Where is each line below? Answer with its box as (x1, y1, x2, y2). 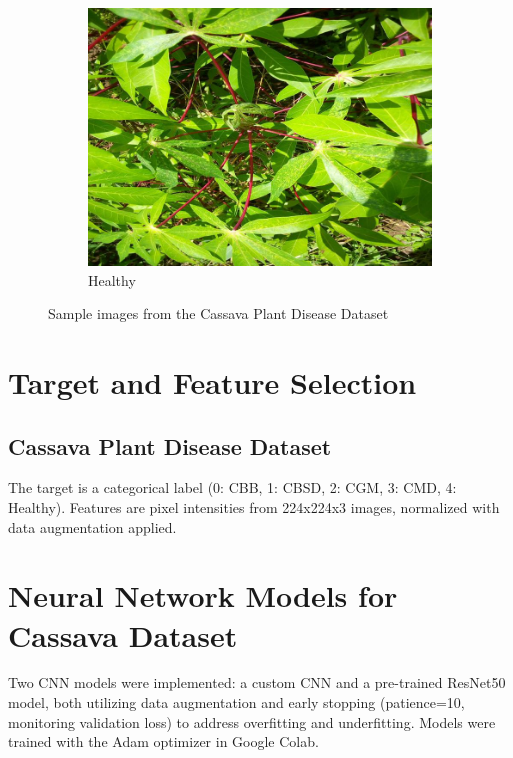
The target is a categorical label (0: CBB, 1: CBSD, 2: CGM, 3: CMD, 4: (8, 477, 457, 498)
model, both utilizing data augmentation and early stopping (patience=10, (8, 692, 465, 713)
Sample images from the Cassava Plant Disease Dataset (48, 303, 389, 324)
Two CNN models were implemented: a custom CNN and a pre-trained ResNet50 (8, 672, 506, 693)
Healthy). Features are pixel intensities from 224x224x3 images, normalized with (8, 496, 500, 517)
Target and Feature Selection (8, 361, 417, 402)
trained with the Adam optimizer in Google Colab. (8, 731, 319, 752)
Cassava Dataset (8, 614, 238, 655)
